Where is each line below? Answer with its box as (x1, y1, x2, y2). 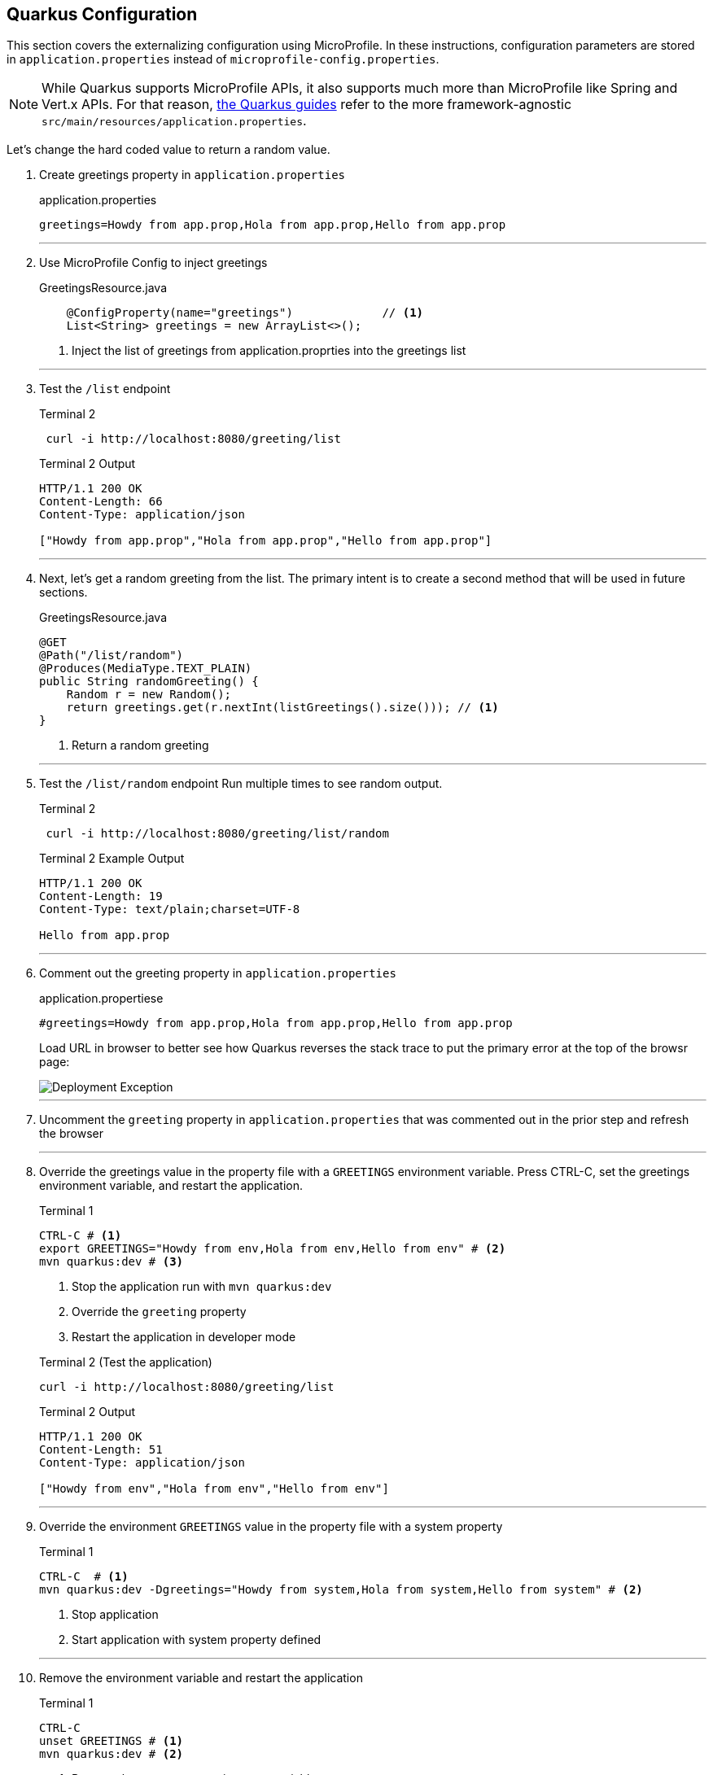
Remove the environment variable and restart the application (39, 1671, 363, 1685)
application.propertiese (39, 991, 164, 1006)
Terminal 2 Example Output (39, 851, 185, 866)
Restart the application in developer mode (72, 1330, 296, 1344)
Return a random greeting (72, 738, 209, 753)
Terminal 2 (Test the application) (39, 1355, 212, 1370)
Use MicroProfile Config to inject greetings (39, 256, 268, 270)
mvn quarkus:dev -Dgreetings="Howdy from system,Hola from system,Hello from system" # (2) (39, 1583, 643, 1597)
